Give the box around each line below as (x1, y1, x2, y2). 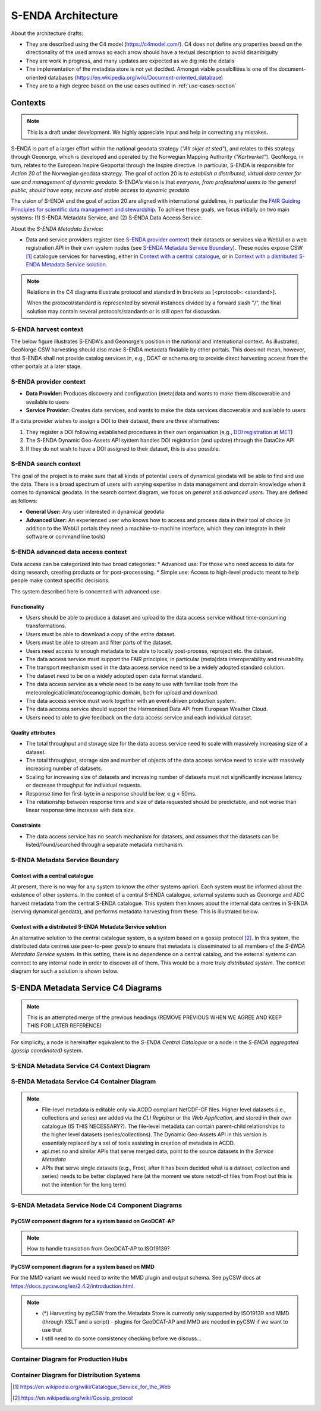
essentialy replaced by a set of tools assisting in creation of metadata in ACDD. (42, 1139, 235, 1146)
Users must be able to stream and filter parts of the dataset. (26, 639, 172, 646)
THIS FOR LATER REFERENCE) (27, 1022, 102, 1029)
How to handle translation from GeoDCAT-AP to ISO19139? (27, 1245, 171, 1252)
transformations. (26, 622, 67, 630)
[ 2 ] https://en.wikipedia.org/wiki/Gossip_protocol (12, 1394, 133, 1401)
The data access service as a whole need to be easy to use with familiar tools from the (26, 681, 238, 688)
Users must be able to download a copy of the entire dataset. (26, 630, 176, 637)
